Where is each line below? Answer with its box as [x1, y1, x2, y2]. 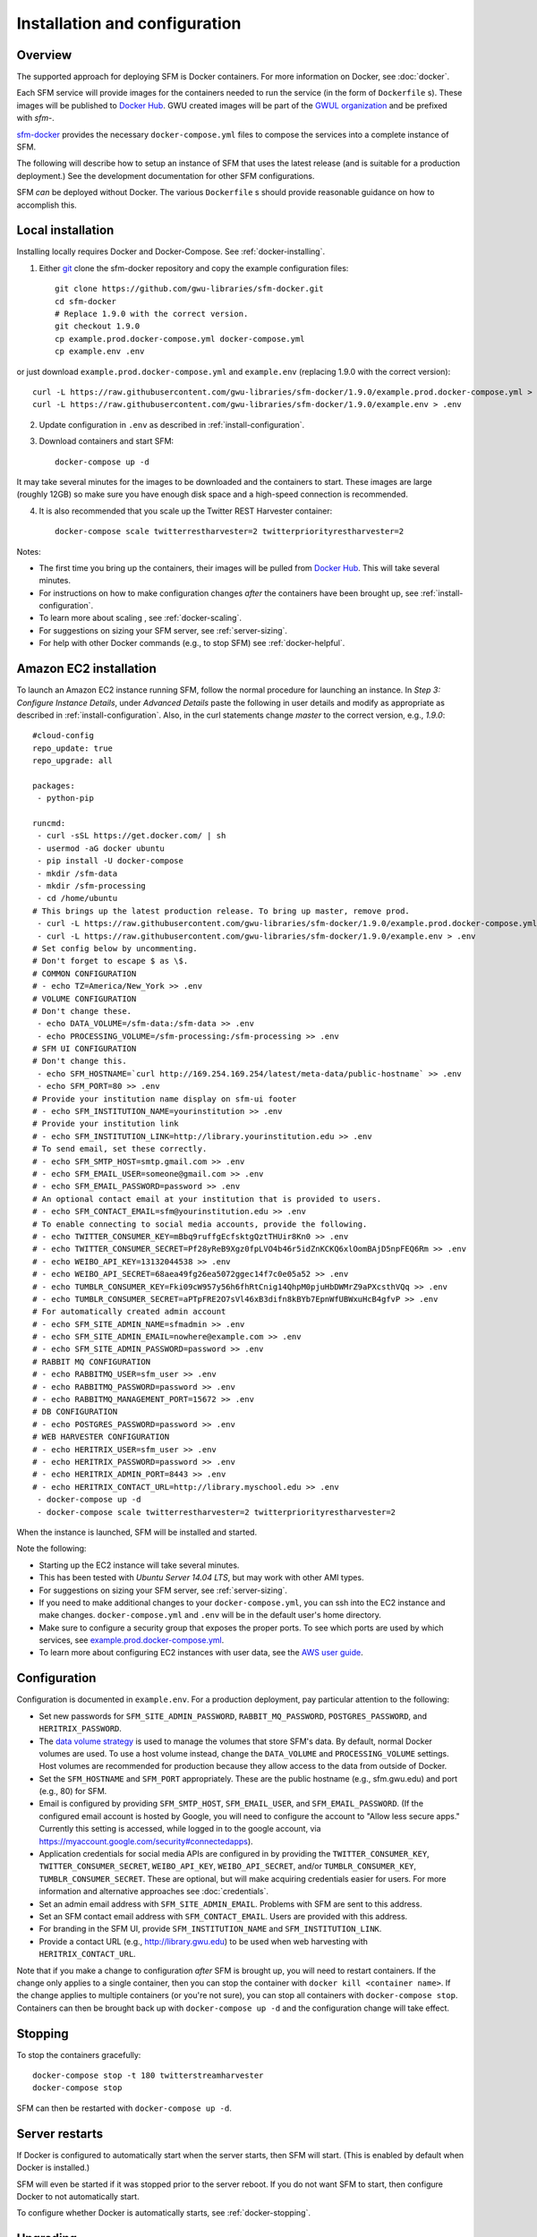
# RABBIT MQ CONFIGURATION [32, 1357, 151, 1366]
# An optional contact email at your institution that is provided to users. [32, 1194, 382, 1204]
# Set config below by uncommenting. [32, 943, 199, 953]
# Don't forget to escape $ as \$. [32, 956, 189, 966]
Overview [16, 47, 72, 63]
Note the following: [16, 1544, 87, 1554]
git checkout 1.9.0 [55, 321, 141, 331]
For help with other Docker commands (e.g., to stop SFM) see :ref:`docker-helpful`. [38, 638, 345, 649]
